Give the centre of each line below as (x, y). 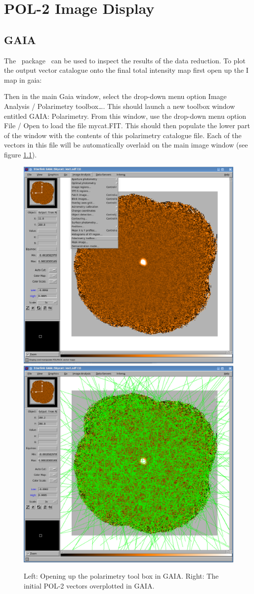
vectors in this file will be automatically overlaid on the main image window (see (126, 145)
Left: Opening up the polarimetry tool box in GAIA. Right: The (121, 576)
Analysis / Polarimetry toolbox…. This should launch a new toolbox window (120, 106)
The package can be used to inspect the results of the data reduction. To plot (125, 60)
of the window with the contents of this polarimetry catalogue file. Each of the (123, 135)
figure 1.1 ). (21, 154)
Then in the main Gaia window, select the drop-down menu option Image (115, 96)
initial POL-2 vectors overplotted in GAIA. (89, 585)
